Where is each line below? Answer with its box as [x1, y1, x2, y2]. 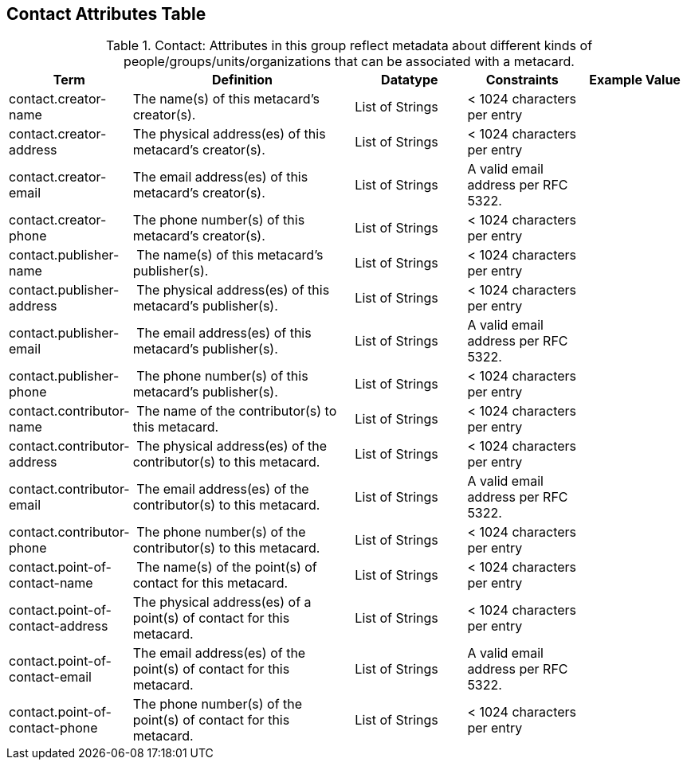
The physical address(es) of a [132, 594, 312, 611]
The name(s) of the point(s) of [136, 559, 317, 576]
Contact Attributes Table [6, 4, 206, 24]
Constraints [485, 72, 559, 88]
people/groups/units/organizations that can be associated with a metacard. [124, 53, 575, 70]
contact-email [9, 669, 92, 686]
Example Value [589, 72, 681, 88]
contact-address [9, 618, 108, 635]
